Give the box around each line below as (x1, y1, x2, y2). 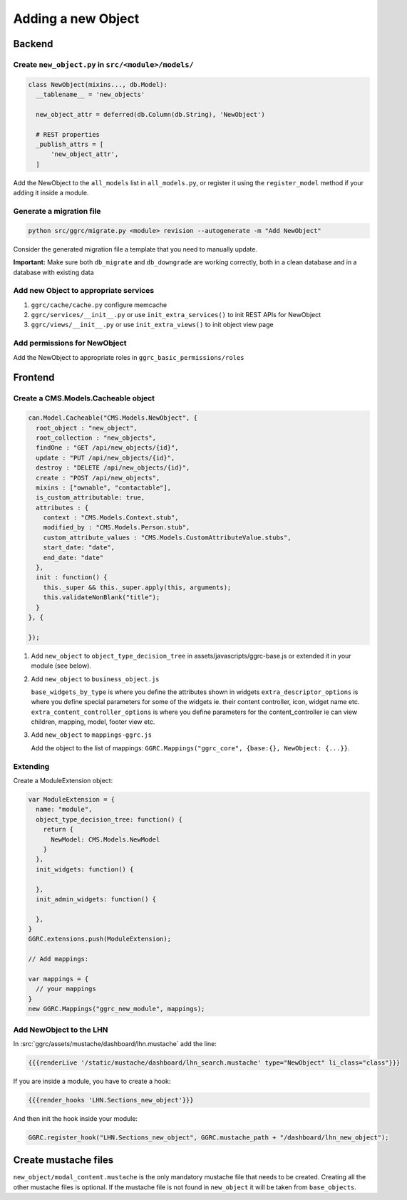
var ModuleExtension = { (28, 795, 115, 803)
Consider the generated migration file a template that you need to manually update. (13, 244, 258, 253)
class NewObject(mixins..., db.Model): (28, 81, 168, 88)
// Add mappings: (28, 955, 89, 963)
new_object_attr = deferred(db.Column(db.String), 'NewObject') (36, 110, 265, 118)
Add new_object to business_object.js (31, 674, 160, 683)
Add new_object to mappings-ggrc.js (31, 730, 153, 739)
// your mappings (36, 985, 96, 993)
